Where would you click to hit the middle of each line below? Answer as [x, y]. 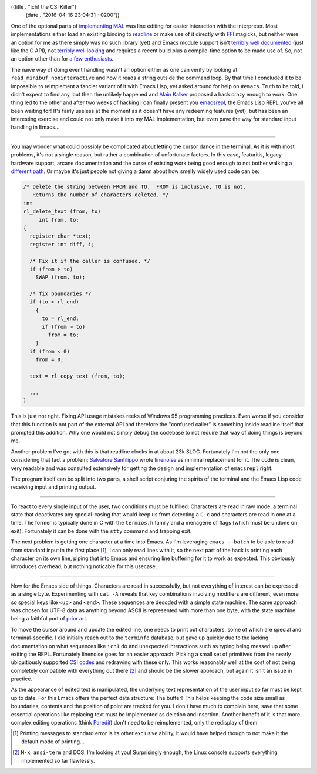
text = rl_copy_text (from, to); [77, 376]
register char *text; [61, 236]
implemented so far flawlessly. [58, 760]
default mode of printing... [53, 742]
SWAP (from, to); [60, 277]
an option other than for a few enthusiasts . [62, 59]
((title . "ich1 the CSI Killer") [44, 7]
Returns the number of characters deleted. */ [101, 195]
